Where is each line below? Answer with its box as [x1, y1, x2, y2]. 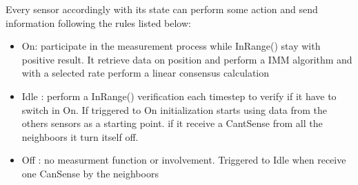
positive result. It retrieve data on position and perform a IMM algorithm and [21, 52, 352, 66]
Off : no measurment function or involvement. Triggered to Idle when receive [21, 153, 346, 167]
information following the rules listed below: [6, 15, 191, 30]
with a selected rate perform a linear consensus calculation [21, 66, 270, 80]
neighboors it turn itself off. [21, 129, 139, 144]
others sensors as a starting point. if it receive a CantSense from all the [21, 116, 323, 130]
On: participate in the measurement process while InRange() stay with [21, 39, 321, 53]
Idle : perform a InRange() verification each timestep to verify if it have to [21, 88, 337, 103]
